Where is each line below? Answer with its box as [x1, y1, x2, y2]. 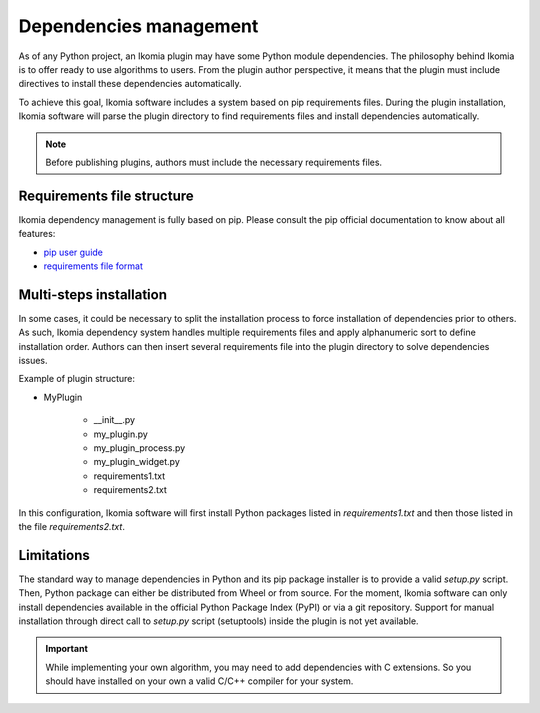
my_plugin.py [93, 428, 149, 440]
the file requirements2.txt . [18, 520, 125, 532]
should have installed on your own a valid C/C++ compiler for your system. [45, 675, 354, 687]
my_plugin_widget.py [93, 456, 180, 468]
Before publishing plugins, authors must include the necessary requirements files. [45, 156, 383, 168]
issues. [18, 355, 49, 367]
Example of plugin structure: [18, 373, 135, 385]
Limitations [18, 546, 90, 564]
